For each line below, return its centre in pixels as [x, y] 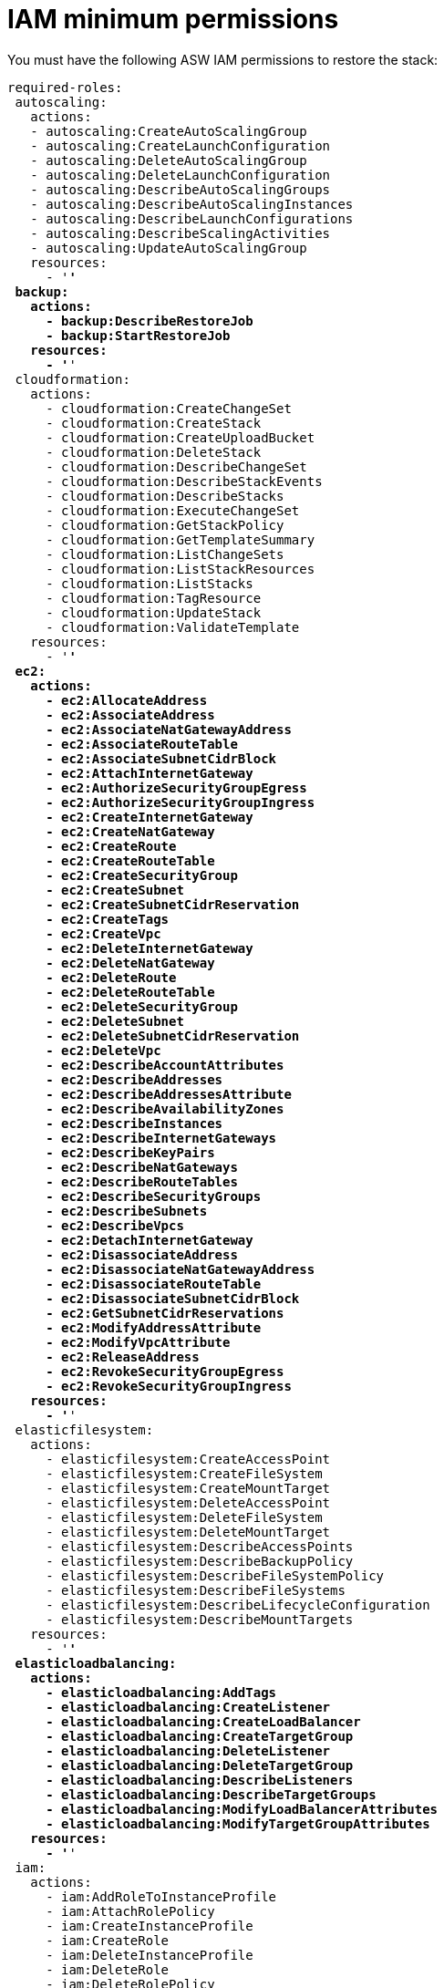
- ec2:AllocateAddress [127, 700]
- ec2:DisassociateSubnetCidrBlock [173, 1298]
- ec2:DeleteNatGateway [130, 963]
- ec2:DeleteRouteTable [130, 992]
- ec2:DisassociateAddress [142, 1254]
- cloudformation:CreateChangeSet [169, 408]
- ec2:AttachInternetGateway [150, 773]
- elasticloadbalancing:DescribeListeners [200, 1780]
